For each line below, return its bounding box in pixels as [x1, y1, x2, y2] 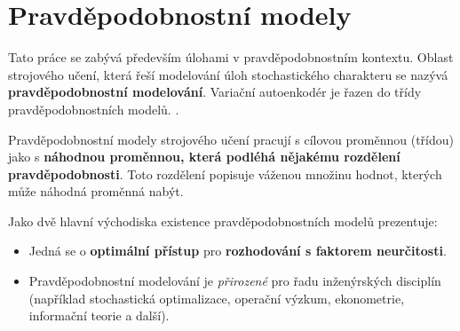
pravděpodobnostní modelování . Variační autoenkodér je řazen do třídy [8, 83, 422, 101]
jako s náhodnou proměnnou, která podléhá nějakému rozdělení [8, 147, 401, 166]
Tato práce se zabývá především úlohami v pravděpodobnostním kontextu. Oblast [8, 48, 454, 67]
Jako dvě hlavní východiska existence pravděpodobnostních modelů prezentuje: [8, 211, 438, 230]
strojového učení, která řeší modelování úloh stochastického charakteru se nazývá [8, 65, 448, 83]
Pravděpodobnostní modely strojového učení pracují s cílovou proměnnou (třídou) [8, 130, 454, 148]
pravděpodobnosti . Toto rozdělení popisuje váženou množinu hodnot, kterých [8, 164, 442, 183]
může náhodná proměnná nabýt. [8, 182, 184, 201]
